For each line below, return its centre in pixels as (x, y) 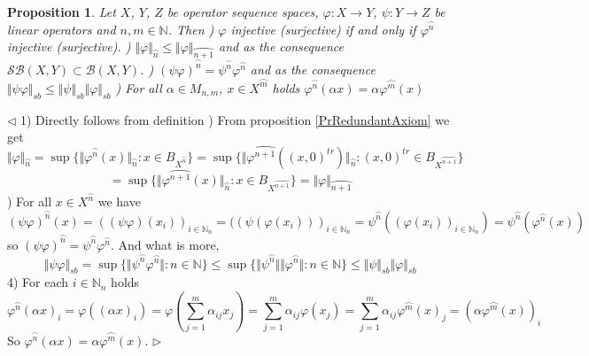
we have (119, 201)
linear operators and (62, 29)
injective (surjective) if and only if (323, 29)
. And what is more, (165, 244)
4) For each (38, 282)
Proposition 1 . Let (62, 12)
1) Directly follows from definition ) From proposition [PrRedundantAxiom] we (235, 119)
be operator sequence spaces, (243, 12)
